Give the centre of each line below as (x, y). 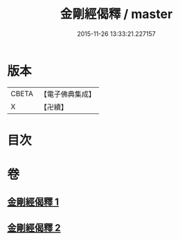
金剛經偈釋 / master (116, 14)
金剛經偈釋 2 (34, 228)
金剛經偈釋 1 (33, 202)
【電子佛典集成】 (67, 94)
